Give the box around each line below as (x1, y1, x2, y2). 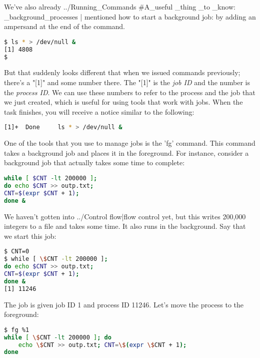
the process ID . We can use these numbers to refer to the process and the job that (4, 87, 255, 97)
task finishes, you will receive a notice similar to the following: (4, 106, 194, 117)
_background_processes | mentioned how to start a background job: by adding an (4, 11, 256, 22)
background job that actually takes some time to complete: (4, 157, 185, 168)
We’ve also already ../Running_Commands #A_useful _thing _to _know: (4, 2, 235, 12)
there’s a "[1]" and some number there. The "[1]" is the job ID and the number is (4, 77, 250, 87)
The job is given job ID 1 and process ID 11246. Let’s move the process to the (4, 299, 243, 309)
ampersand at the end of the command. (4, 21, 125, 32)
